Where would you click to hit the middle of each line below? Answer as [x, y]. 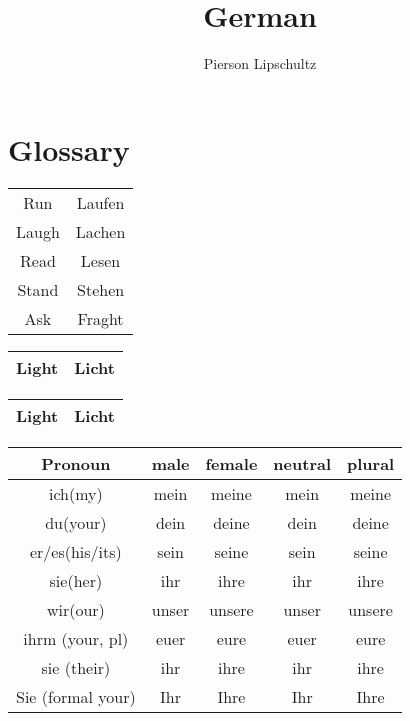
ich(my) [75, 493]
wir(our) [75, 609]
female [231, 463]
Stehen [101, 289]
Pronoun [76, 463]
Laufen [100, 202]
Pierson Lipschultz [260, 63]
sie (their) [76, 667]
